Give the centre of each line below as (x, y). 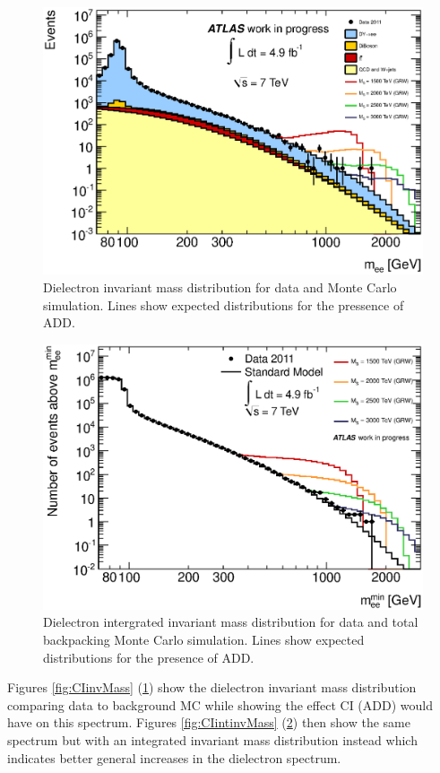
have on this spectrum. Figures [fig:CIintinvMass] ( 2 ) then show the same (209, 722)
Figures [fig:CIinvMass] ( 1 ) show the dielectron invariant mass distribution (212, 687)
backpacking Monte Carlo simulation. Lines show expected (204, 640)
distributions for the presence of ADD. (149, 657)
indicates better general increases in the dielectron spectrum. (174, 757)
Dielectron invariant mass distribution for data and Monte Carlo (220, 287)
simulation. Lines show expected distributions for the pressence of (224, 304)
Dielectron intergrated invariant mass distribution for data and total (231, 622)
